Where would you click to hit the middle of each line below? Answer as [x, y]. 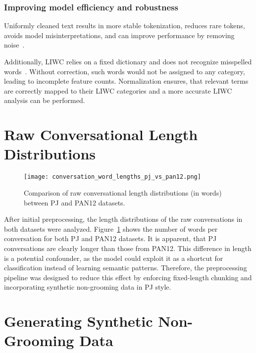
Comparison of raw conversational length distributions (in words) [123, 192]
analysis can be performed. [45, 100]
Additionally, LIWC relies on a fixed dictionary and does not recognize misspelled [128, 61]
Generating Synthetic [78, 321]
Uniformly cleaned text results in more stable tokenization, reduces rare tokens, [125, 25]
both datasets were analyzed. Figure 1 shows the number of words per [111, 228]
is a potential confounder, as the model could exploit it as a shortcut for [114, 258]
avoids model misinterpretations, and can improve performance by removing [119, 35]
